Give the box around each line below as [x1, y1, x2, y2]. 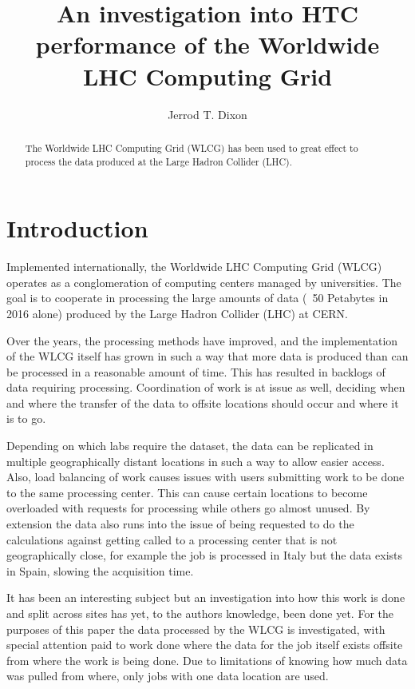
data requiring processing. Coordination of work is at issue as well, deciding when [6, 379, 405, 396]
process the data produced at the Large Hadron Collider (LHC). [25, 154, 293, 168]
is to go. [6, 410, 46, 427]
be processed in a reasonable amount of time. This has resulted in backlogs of [6, 363, 385, 380]
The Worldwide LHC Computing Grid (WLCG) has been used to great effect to [25, 141, 358, 154]
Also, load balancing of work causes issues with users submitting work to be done [6, 468, 405, 485]
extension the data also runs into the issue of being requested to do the [6, 516, 354, 532]
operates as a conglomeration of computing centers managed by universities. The [6, 273, 401, 290]
